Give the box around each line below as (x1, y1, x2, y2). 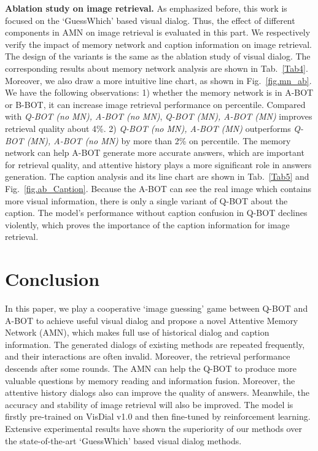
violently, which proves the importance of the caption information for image (5, 218, 290, 231)
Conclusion (5, 266, 100, 291)
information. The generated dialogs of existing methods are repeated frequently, (5, 337, 305, 350)
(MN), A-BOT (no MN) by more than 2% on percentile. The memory (26, 134, 291, 147)
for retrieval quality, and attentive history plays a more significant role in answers (5, 158, 312, 171)
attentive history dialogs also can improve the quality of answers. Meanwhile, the (5, 386, 309, 399)
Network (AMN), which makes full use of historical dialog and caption (5, 326, 270, 339)
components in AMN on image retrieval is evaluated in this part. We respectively (5, 26, 311, 39)
